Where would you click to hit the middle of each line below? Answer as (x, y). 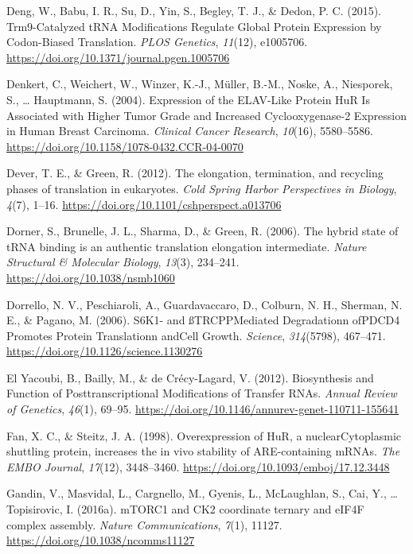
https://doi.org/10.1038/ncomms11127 (101, 540)
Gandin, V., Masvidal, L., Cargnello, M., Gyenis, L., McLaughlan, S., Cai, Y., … (202, 493)
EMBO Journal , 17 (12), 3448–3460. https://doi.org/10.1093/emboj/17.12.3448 (198, 466)
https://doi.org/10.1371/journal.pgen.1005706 (118, 57)
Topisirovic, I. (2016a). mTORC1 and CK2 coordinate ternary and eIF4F (185, 509)
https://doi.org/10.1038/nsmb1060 (91, 277)
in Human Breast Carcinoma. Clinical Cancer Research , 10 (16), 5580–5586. (190, 131)
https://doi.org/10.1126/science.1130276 (105, 351)
